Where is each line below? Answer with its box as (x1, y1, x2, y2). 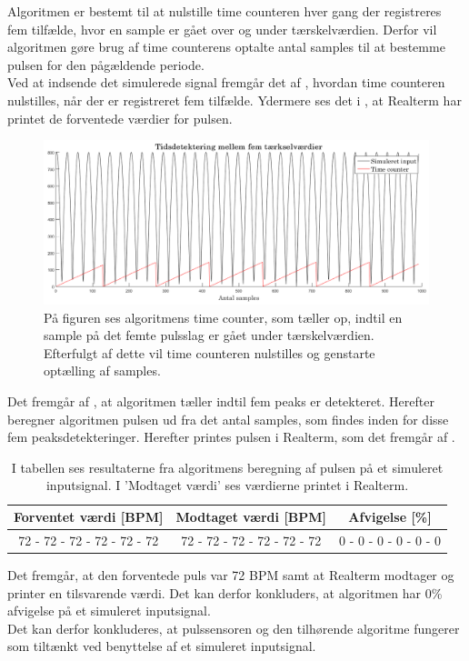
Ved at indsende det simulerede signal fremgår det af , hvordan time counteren (7, 73, 445, 92)
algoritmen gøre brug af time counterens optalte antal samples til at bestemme (7, 37, 445, 56)
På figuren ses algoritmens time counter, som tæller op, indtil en (44, 307, 403, 326)
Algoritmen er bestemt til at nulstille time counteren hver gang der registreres (7, 2, 442, 20)
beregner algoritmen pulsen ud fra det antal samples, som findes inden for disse (7, 409, 449, 428)
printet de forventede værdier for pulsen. (7, 108, 233, 127)
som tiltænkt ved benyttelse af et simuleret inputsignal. (7, 636, 316, 656)
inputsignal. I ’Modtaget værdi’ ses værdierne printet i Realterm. (45, 476, 409, 495)
